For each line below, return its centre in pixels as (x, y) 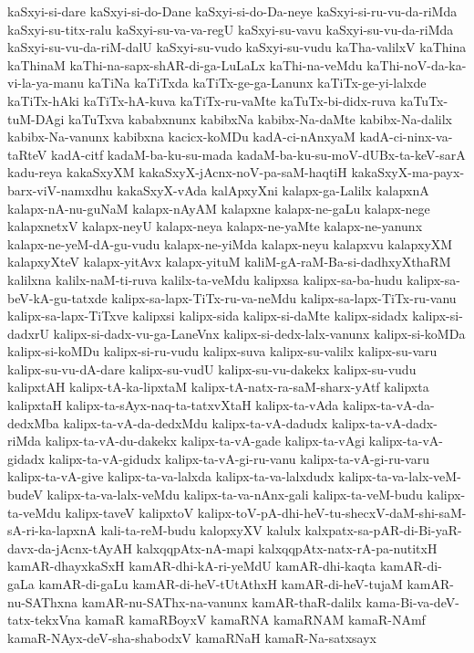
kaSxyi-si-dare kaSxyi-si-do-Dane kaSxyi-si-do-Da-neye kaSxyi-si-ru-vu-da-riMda (232, 11)
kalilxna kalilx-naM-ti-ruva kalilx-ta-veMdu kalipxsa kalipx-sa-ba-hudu (205, 279)
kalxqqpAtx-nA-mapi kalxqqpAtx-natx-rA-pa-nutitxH (287, 548)
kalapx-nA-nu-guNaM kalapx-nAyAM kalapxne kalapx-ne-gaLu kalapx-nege (219, 208)
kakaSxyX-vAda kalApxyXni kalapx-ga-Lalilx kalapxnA (273, 190)
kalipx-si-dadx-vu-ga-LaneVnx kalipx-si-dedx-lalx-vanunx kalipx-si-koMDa (259, 333)
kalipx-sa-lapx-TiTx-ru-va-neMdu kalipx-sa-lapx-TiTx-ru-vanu (284, 297)
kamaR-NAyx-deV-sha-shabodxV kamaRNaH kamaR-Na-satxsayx (192, 637)
